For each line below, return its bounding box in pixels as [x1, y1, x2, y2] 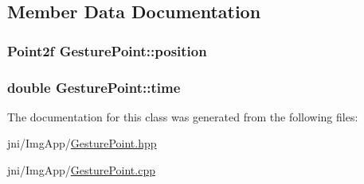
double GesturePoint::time [7, 77, 181, 97]
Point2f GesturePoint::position [7, 40, 207, 60]
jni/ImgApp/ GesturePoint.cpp [7, 162, 155, 178]
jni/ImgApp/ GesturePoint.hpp [7, 135, 157, 151]
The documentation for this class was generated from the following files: [7, 108, 358, 125]
